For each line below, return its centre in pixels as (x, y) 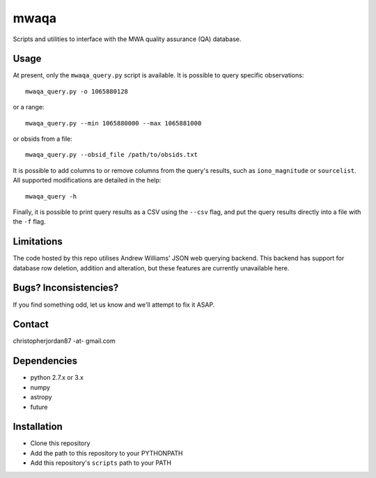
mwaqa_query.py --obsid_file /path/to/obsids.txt (112, 155)
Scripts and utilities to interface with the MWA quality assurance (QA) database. (127, 39)
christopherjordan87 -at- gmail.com (64, 341)
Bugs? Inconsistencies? (66, 288)
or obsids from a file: (43, 139)
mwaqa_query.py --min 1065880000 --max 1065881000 (113, 123)
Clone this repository (60, 443)
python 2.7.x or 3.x (57, 378)
